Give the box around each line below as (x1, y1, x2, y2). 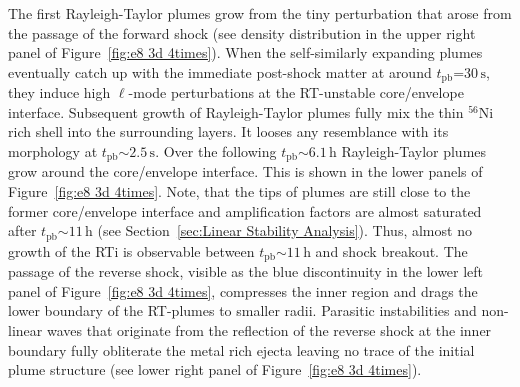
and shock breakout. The (315, 240, 468, 261)
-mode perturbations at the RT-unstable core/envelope (128, 82, 464, 103)
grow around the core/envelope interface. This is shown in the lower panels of (8, 161, 483, 182)
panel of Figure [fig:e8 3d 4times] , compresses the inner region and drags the (8, 280, 478, 301)
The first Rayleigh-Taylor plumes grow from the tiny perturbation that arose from (8, 3, 512, 23)
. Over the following (155, 141, 277, 162)
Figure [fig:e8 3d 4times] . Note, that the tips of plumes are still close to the (8, 181, 471, 202)
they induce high (8, 82, 111, 103)
